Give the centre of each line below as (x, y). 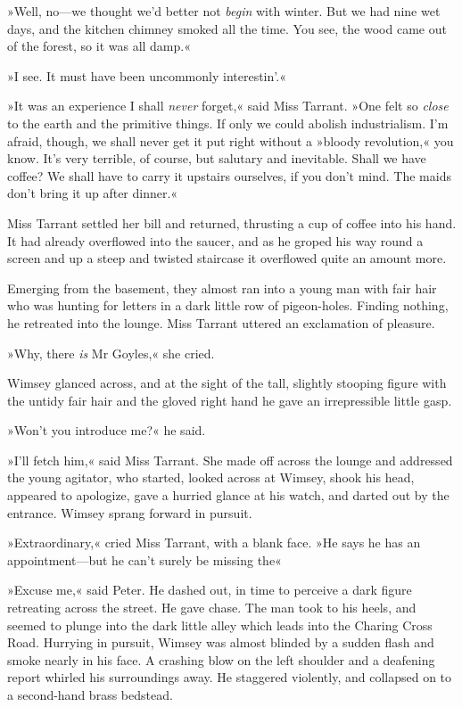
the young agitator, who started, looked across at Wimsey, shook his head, (211, 477)
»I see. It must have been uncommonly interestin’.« (147, 75)
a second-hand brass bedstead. (90, 695)
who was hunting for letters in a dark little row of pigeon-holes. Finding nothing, (228, 305)
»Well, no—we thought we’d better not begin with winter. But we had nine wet (224, 11)
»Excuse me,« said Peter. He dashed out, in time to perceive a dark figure (210, 590)
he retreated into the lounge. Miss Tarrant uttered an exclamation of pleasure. (221, 322)
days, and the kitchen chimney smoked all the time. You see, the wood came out (227, 28)
